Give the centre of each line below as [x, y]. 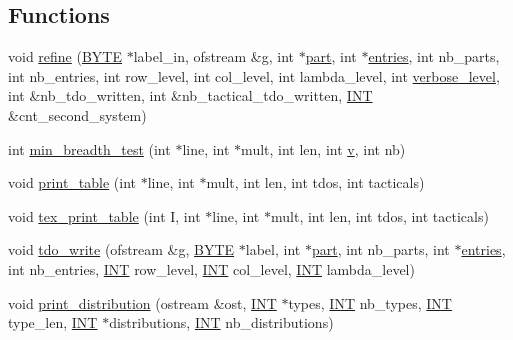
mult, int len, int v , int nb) [323, 148]
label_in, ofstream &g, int [214, 56]
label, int [273, 249]
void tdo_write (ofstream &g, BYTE [121, 249]
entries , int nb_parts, [434, 56]
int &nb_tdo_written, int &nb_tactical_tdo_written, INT [190, 95]
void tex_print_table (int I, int [104, 215]
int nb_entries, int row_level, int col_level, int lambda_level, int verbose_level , [254, 75]
